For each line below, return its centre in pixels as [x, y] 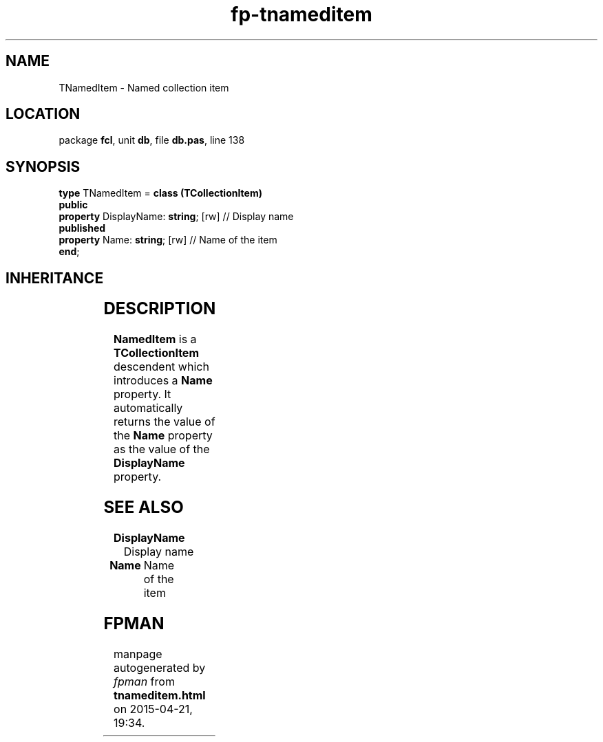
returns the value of [165, 422]
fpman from [144, 681]
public [73, 205]
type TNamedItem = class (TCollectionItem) [160, 193]
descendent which [161, 367]
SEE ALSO [144, 507]
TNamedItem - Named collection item [144, 87]
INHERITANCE [55, 278]
